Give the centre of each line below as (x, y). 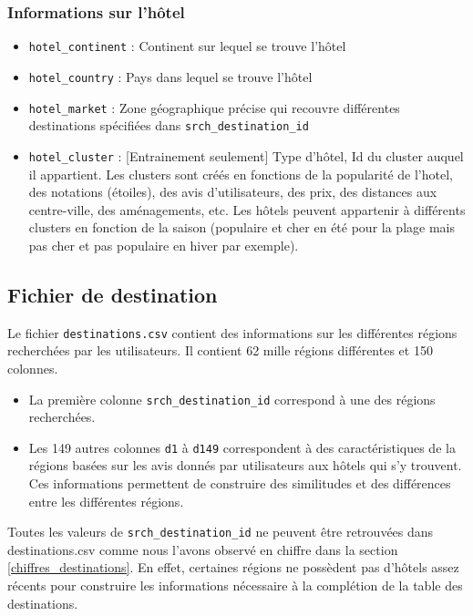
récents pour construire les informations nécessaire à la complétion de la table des (235, 585)
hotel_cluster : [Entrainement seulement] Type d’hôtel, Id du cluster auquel (246, 155)
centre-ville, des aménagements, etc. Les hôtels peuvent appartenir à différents (247, 209)
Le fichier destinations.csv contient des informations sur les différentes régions (232, 332)
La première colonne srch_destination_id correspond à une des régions (232, 399)
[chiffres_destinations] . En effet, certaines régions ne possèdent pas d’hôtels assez (233, 567)
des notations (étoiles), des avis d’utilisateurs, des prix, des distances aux (233, 192)
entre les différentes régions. (106, 501)
